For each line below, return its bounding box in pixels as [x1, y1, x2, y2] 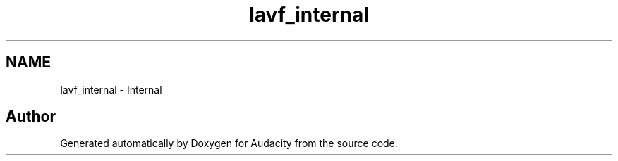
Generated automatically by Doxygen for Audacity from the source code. [60, 137, 398, 150]
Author [6, 108, 56, 126]
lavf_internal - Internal [60, 83, 162, 96]
